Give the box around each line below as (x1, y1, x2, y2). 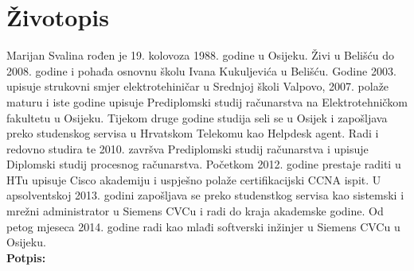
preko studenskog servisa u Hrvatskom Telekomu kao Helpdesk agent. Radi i (6, 125, 379, 141)
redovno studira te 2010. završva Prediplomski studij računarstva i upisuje (6, 140, 369, 157)
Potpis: (6, 249, 46, 265)
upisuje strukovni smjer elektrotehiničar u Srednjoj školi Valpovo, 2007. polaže (6, 78, 389, 95)
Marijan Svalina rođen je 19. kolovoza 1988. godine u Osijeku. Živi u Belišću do (6, 47, 394, 64)
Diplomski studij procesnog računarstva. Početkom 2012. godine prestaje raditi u (6, 156, 401, 172)
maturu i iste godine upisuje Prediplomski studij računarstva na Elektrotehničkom (6, 93, 408, 110)
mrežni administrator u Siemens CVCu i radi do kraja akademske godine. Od (6, 203, 384, 219)
